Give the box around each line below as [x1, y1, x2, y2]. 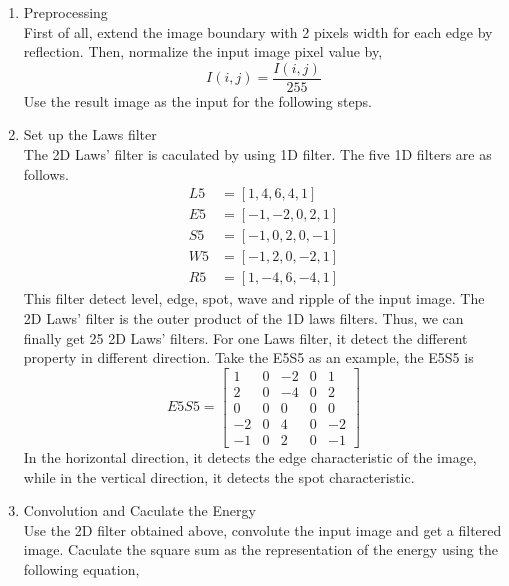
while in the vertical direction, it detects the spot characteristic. [23, 466, 415, 487]
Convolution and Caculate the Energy [23, 500, 256, 521]
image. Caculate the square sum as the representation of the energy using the [23, 539, 498, 560]
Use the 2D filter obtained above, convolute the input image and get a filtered [23, 519, 502, 540]
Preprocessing [23, 2, 108, 22]
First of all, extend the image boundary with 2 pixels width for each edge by [23, 21, 493, 42]
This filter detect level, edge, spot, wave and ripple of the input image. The [23, 288, 485, 309]
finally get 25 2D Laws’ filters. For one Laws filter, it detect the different [23, 327, 468, 348]
